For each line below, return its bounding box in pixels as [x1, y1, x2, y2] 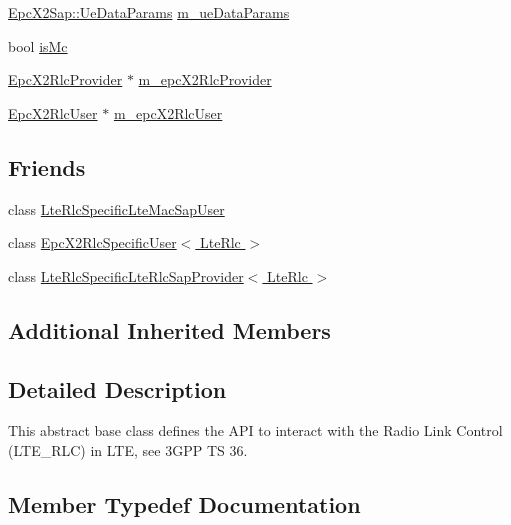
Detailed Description [8, 373, 227, 404]
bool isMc [8, 35, 68, 56]
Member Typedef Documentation [8, 488, 361, 519]
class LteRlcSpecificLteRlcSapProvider [8, 265, 244, 286]
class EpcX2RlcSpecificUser [8, 232, 177, 253]
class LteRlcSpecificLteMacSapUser [8, 198, 225, 219]
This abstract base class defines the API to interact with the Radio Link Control [8, 420, 503, 441]
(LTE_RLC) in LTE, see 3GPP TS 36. [8, 439, 248, 460]
